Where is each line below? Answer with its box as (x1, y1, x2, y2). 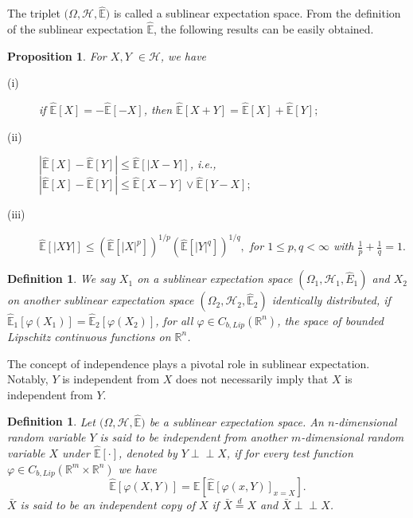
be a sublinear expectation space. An (149, 413, 324, 430)
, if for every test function (226, 444, 353, 461)
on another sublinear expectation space (7, 292, 194, 308)
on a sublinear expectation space (137, 270, 293, 287)
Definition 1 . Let (7, 413, 95, 430)
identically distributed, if (271, 292, 391, 308)
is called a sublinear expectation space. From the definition (113, 5, 401, 22)
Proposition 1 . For (7, 47, 107, 64)
